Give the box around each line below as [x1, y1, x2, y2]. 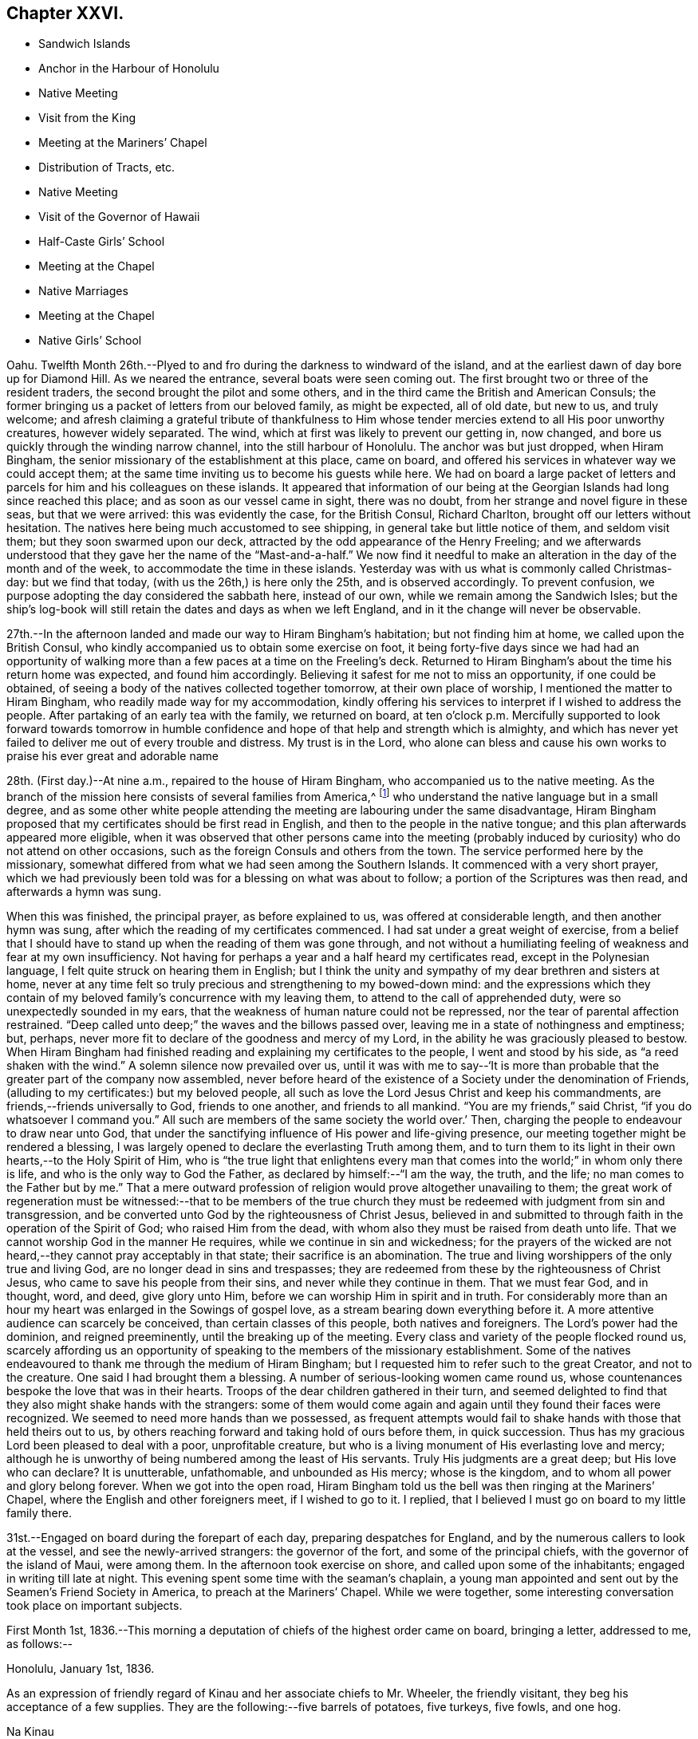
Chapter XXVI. [6, 3, 124, 23]
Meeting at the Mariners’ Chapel [38, 136, 207, 150]
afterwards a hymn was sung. [6, 885, 162, 899]
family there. [6, 1506, 72, 1520]
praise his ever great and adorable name [6, 749, 219, 763]
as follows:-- [6, 1637, 73, 1651]
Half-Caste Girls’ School [38, 235, 165, 249]
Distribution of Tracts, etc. [38, 160, 175, 175]
